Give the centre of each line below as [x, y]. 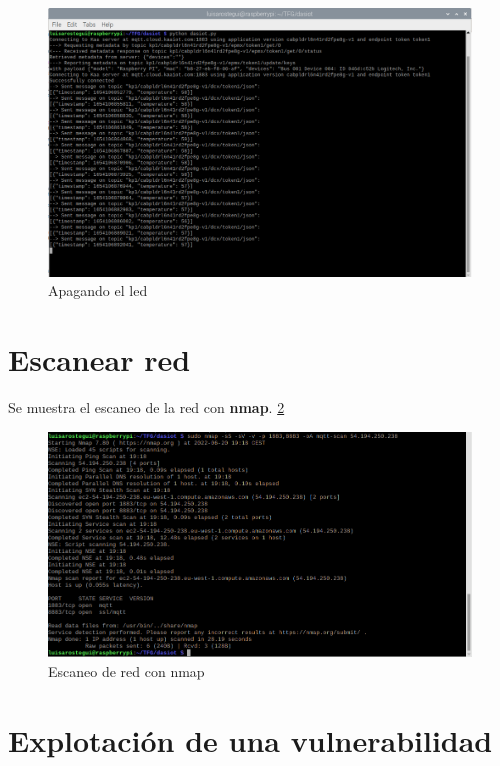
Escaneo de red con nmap [126, 671]
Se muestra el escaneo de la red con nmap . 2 [146, 407]
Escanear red [99, 359]
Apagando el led [98, 290]
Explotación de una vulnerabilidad [250, 739]
